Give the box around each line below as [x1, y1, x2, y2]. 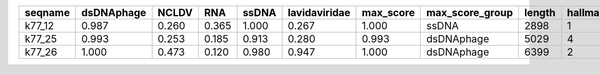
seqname [24, 6, 70, 19]
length [524, 6, 556, 19]
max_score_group [426, 6, 514, 19]
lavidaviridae [287, 6, 351, 19]
